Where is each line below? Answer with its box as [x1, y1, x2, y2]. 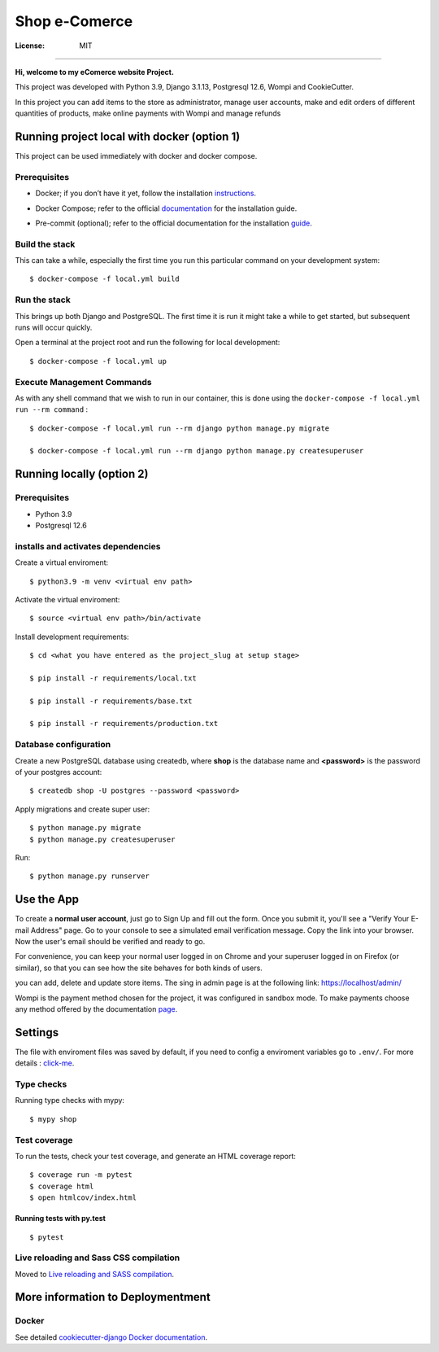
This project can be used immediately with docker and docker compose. [15, 151, 258, 161]
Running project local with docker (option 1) [15, 129, 241, 143]
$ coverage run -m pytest [29, 1170, 133, 1179]
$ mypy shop [29, 1114, 77, 1123]
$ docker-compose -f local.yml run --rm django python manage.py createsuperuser [29, 446, 364, 456]
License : [15, 41, 45, 50]
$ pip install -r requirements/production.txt [29, 719, 219, 729]
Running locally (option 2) [15, 467, 149, 481]
